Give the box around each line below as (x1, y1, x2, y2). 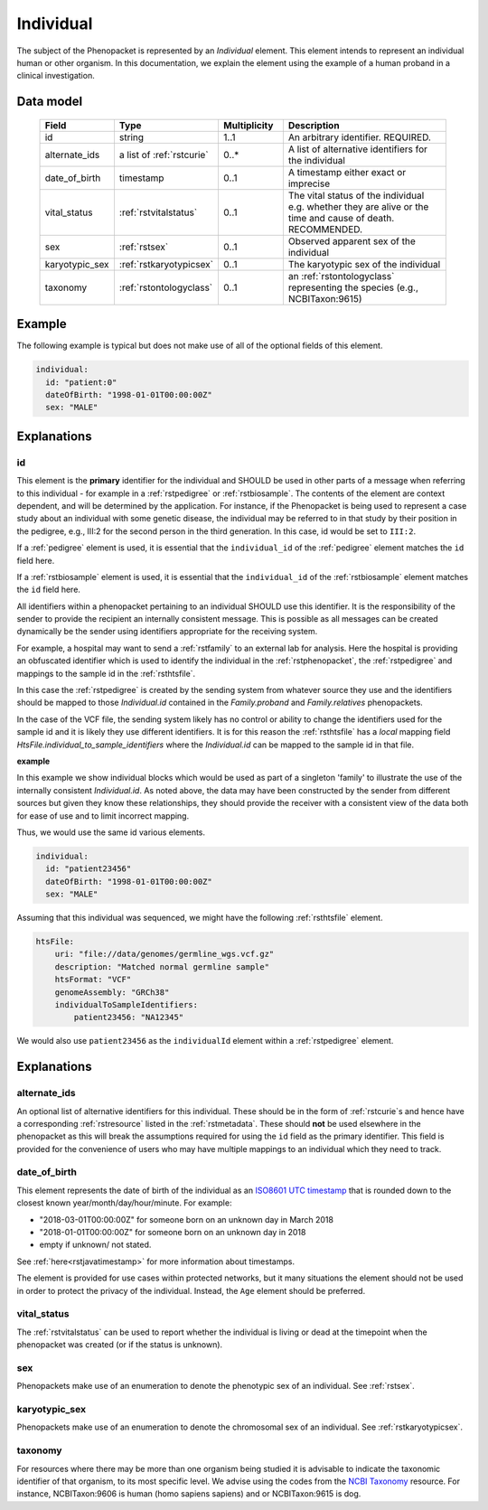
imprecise (287, 177, 331, 190)
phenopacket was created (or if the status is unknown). (16, 1339, 223, 1350)
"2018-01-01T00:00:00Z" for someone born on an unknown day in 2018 (39, 1227, 306, 1238)
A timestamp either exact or (287, 165, 407, 178)
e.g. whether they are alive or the (287, 200, 429, 212)
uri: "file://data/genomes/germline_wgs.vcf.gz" (54, 949, 275, 960)
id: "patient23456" (45, 864, 132, 874)
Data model (16, 94, 83, 109)
